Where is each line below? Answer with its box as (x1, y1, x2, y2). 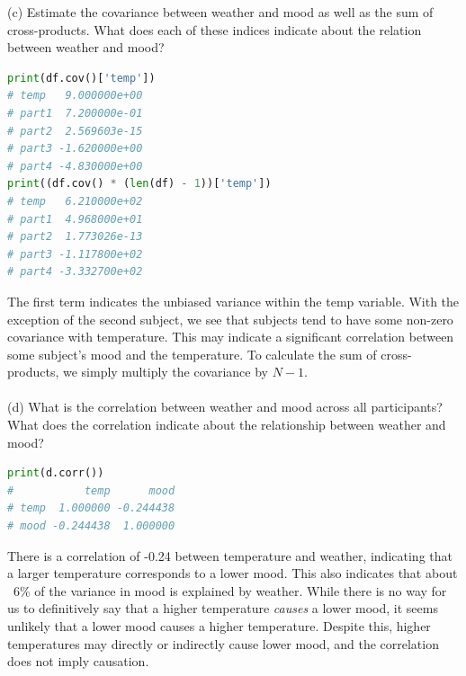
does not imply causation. (7, 652, 149, 671)
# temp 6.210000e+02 (7, 194, 143, 208)
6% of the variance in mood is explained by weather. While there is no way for (13, 581, 447, 600)
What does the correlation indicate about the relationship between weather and (7, 415, 446, 434)
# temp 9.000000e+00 (7, 89, 143, 102)
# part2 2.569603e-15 (7, 124, 143, 138)
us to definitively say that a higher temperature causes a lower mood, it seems (7, 599, 438, 618)
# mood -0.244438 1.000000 (7, 520, 175, 533)
